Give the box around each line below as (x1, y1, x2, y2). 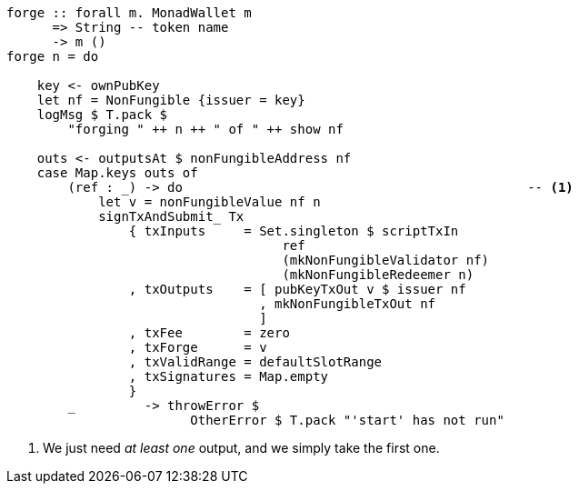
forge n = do (6, 49, 99, 64)
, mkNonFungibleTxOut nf (259, 296, 436, 311)
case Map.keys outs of (36, 165, 198, 180)
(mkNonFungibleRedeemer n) (282, 267, 474, 282)
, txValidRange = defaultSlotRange (128, 355, 383, 369)
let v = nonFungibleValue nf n (98, 195, 321, 209)
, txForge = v (128, 340, 267, 355)
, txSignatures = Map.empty (128, 369, 329, 384)
